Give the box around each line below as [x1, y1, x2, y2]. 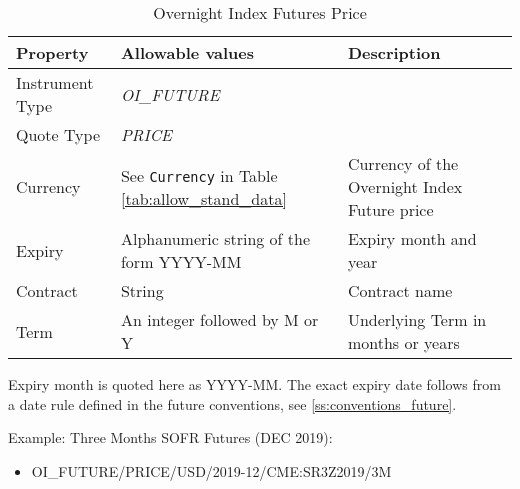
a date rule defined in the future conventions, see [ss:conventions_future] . [8, 393, 457, 414]
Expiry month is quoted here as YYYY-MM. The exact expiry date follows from [8, 374, 501, 394]
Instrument [16, 71, 94, 94]
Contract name [347, 279, 453, 302]
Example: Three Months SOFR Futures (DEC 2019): [8, 427, 333, 448]
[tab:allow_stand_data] [120, 186, 287, 210]
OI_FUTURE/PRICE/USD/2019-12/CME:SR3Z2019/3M [31, 460, 392, 481]
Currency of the [347, 152, 459, 175]
